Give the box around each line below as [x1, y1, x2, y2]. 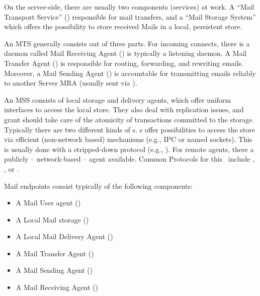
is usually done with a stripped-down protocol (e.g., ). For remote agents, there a [4, 143, 254, 154]
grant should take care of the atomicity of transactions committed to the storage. [4, 114, 254, 124]
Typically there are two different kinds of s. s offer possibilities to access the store [4, 124, 255, 134]
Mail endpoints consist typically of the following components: [4, 180, 193, 191]
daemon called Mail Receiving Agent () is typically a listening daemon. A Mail [4, 48, 247, 58]
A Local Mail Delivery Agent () [16, 231, 113, 242]
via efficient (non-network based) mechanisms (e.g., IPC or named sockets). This [4, 134, 252, 144]
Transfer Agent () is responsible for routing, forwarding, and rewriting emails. [4, 57, 244, 68]
